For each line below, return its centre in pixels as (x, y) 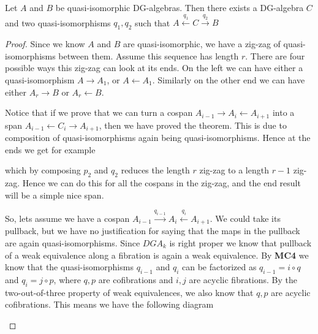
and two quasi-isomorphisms (58, 22)
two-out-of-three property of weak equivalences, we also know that (129, 292)
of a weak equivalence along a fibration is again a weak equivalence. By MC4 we (157, 255)
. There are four (275, 55)
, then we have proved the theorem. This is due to (193, 125)
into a (283, 112)
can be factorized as (219, 267)
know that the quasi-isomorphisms (69, 267)
